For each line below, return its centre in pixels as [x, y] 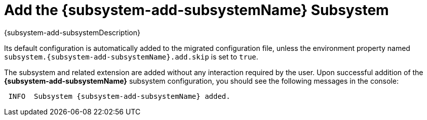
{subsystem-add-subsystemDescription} [72, 32]
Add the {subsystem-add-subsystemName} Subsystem [197, 10]
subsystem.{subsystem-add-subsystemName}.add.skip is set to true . [131, 56]
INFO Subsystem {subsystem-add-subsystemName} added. [119, 96]
